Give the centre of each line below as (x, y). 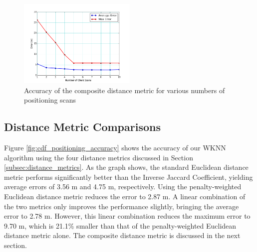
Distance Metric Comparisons (82, 127)
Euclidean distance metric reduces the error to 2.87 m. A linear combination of (125, 196)
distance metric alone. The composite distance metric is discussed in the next (122, 235)
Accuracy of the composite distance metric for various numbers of (125, 90)
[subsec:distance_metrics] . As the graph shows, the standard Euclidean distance (126, 167)
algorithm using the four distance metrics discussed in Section (99, 157)
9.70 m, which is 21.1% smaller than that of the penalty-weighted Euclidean (120, 225)
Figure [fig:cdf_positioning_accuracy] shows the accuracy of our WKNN (115, 147)
